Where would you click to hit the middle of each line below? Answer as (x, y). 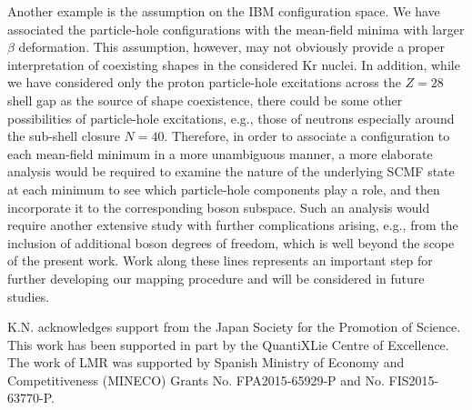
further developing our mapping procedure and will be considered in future (216, 278)
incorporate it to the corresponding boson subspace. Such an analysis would (219, 207)
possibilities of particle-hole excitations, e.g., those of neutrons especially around (231, 118)
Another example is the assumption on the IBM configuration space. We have (224, 11)
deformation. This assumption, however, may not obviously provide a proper (231, 47)
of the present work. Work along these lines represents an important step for (220, 260)
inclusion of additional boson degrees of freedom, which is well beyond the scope (231, 242)
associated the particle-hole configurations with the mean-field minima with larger (236, 29)
